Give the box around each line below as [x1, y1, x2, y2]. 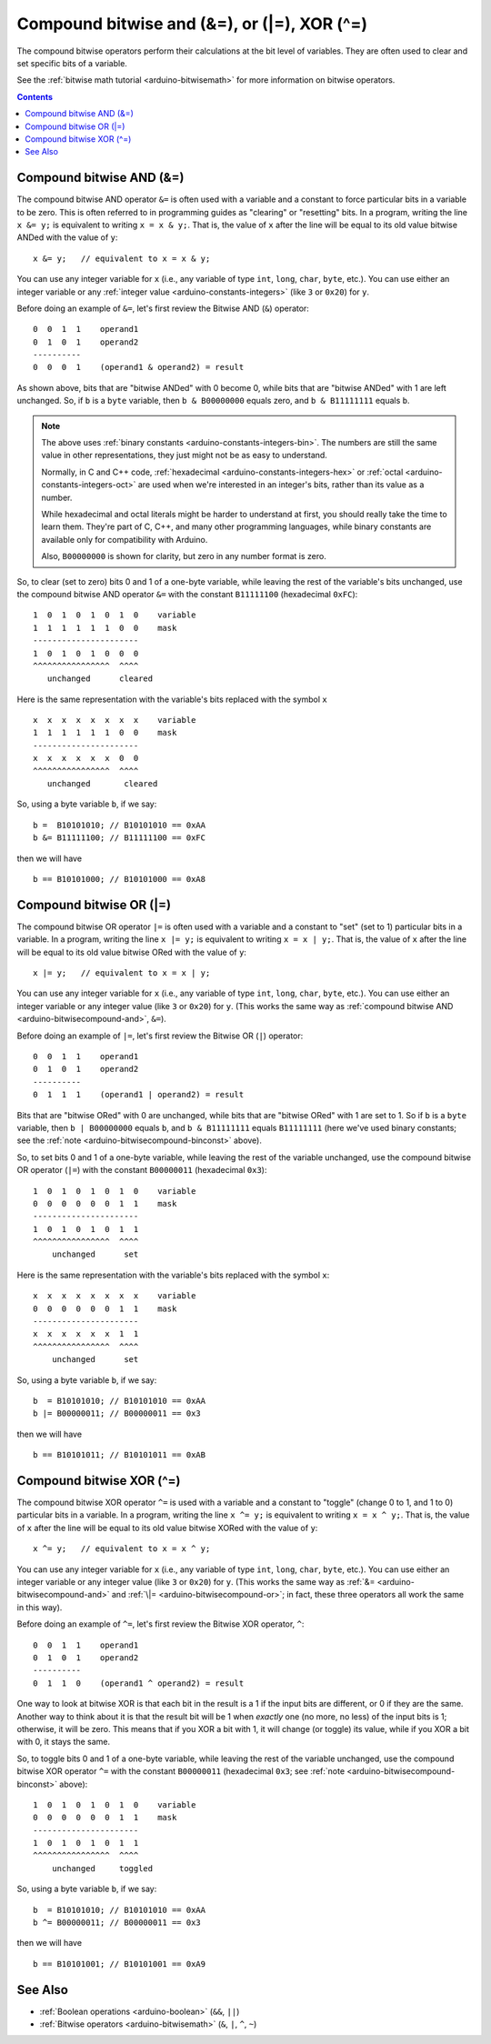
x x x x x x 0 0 [33, 753, 139, 764]
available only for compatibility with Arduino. [41, 534, 208, 545]
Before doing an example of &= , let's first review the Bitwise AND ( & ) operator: [16, 303, 309, 314]
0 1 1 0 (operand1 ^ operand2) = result [33, 1678, 245, 1688]
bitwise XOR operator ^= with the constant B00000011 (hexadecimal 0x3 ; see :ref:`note [16, 1766, 346, 1777]
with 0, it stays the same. [16, 1737, 111, 1748]
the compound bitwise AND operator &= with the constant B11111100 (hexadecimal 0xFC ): [16, 588, 358, 599]
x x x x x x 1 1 [33, 1328, 139, 1339]
